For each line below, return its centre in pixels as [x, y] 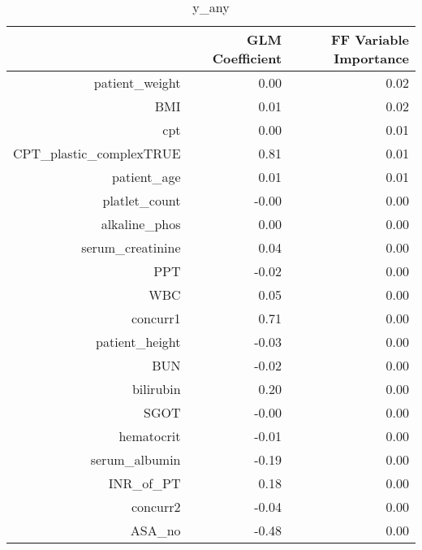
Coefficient [247, 58]
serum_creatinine [131, 247]
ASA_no [155, 530]
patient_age [146, 177]
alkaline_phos [141, 224]
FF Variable [370, 39]
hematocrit [150, 436]
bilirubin [156, 389]
